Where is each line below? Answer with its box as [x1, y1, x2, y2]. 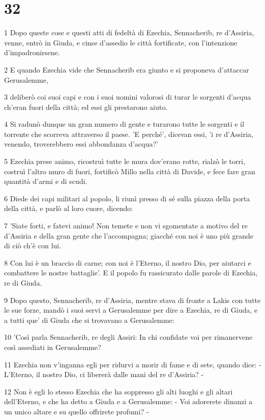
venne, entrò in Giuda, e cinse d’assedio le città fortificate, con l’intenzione [4, 37, 237, 48]
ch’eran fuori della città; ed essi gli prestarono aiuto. [4, 101, 168, 112]
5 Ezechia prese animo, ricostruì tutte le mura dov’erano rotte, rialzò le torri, [4, 156, 246, 167]
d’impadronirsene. [4, 47, 60, 58]
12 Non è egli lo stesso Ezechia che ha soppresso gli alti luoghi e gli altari [4, 386, 233, 396]
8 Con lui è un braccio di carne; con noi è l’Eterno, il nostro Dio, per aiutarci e [4, 257, 251, 268]
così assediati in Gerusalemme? [4, 341, 101, 352]
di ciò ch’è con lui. [4, 240, 61, 251]
